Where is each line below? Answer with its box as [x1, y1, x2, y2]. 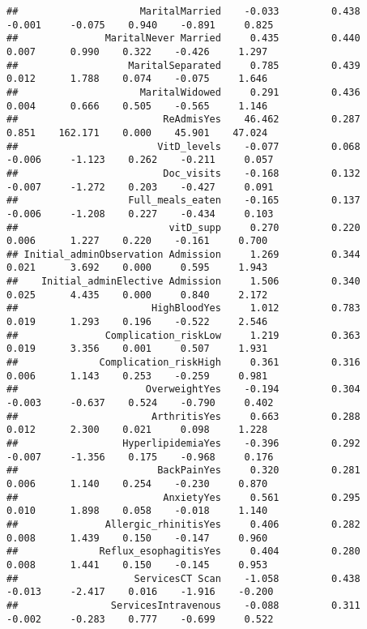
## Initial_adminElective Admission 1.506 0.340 [6, 276, 361, 288]
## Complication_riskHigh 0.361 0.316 [6, 357, 361, 369]
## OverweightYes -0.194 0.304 [6, 383, 361, 396]
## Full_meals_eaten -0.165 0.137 [6, 195, 361, 207]
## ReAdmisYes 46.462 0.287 [6, 113, 361, 126]
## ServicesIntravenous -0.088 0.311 [6, 599, 361, 611]
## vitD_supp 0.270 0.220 [6, 221, 361, 233]
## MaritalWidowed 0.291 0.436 [6, 86, 361, 98]
